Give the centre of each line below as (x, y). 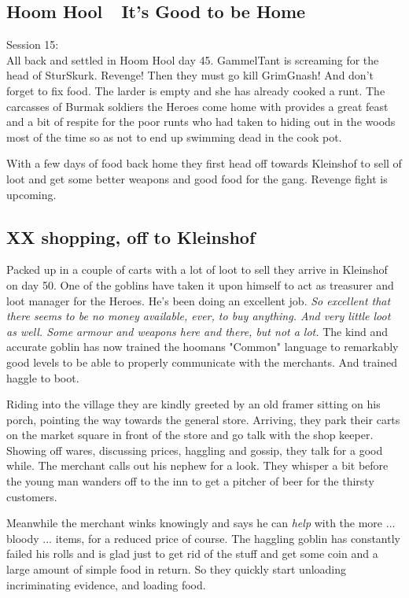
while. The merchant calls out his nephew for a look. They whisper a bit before (197, 465)
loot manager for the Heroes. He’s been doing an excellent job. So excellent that (199, 300)
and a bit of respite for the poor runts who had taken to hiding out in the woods (201, 122)
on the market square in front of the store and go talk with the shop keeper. (190, 435)
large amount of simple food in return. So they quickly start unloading (177, 569)
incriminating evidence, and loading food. (106, 584)
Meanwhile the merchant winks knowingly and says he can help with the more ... (201, 523)
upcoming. (31, 194)
